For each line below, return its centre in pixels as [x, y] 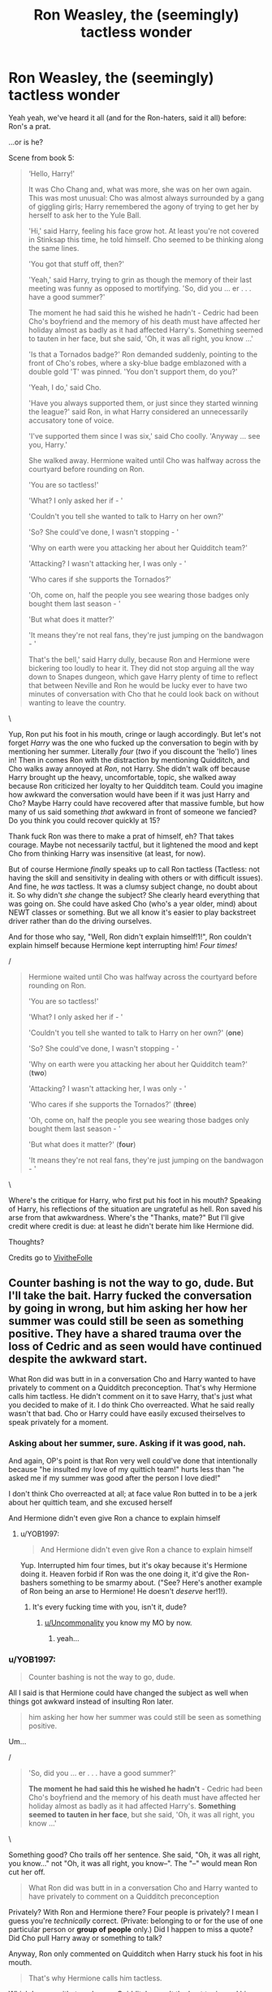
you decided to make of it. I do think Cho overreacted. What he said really [132, 1405]
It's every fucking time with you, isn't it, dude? [109, 1607]
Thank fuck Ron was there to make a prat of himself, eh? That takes [121, 836]
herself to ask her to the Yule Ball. [85, 215]
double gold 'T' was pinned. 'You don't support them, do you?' [133, 371]
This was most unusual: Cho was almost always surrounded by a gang [146, 197]
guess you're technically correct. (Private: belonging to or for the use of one [136, 1921]
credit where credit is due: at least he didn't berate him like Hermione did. [131, 1226]
